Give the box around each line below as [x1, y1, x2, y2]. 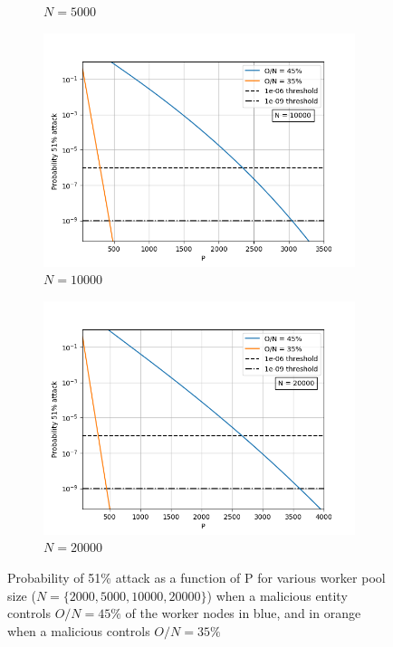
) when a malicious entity [206, 585, 348, 604]
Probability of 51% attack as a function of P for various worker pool [7, 567, 386, 586]
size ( [7, 585, 36, 604]
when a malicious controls [7, 621, 150, 640]
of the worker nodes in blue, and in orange [125, 604, 361, 623]
